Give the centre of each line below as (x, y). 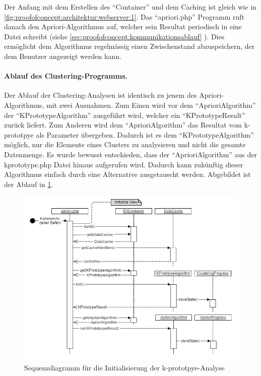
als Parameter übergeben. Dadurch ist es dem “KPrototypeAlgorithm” (145, 134)
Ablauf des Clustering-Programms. (66, 76)
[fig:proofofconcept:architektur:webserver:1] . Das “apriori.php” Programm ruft (124, 16)
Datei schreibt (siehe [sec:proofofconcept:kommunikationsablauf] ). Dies (114, 36)
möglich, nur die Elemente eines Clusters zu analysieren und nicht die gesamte (125, 144)
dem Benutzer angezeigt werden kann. (63, 56)
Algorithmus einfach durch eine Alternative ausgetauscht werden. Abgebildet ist (127, 174)
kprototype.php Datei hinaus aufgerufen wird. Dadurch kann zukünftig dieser (124, 164)
